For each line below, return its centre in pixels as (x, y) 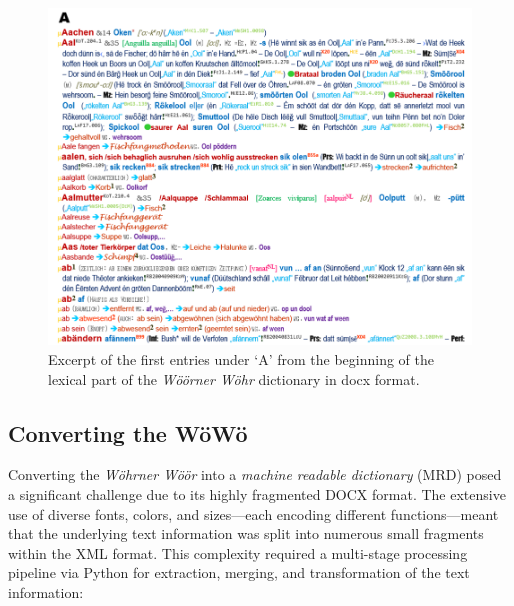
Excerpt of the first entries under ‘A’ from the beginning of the (241, 358)
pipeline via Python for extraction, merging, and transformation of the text (239, 572)
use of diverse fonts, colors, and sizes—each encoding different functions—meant (253, 513)
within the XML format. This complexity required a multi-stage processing (238, 552)
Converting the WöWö (128, 432)
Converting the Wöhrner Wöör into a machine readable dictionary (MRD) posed (255, 474)
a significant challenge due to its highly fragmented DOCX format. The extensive (257, 493)
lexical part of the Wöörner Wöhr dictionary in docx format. (234, 378)
